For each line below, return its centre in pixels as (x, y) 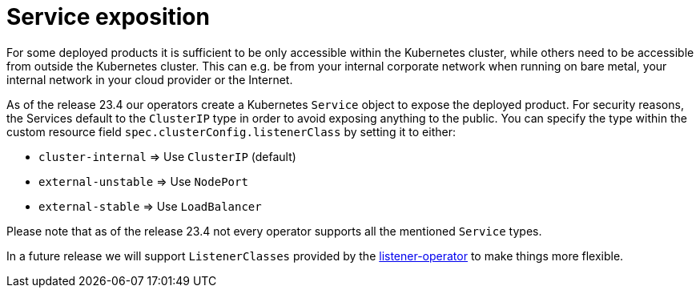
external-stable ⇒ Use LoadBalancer (150, 206)
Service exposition (108, 17)
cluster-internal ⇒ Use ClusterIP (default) (167, 156)
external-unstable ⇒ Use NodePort (143, 181)
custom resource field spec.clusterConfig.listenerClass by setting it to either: (231, 131)
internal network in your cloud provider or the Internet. (150, 79)
